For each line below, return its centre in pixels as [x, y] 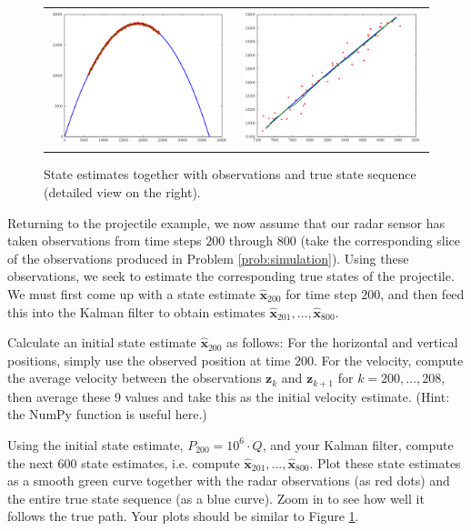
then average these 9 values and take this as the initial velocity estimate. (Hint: [229, 396]
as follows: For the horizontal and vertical [342, 342]
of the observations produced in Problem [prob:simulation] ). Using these [208, 258]
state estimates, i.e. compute [160, 462]
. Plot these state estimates [385, 462]
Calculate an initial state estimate [102, 342]
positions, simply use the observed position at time [149, 360]
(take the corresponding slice [381, 240]
